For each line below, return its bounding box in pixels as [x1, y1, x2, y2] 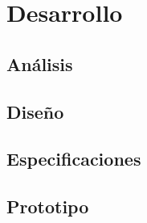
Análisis [6, 51, 73, 76]
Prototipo [6, 194, 89, 219]
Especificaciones [6, 146, 141, 171]
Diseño [6, 99, 64, 124]
